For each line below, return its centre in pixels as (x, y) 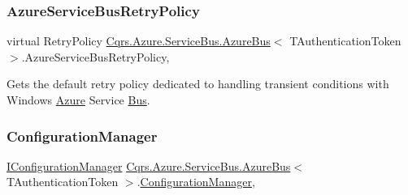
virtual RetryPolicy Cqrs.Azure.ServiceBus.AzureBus (139, 41)
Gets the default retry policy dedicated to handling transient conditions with (198, 84)
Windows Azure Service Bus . (78, 100)
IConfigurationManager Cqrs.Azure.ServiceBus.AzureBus (149, 165)
